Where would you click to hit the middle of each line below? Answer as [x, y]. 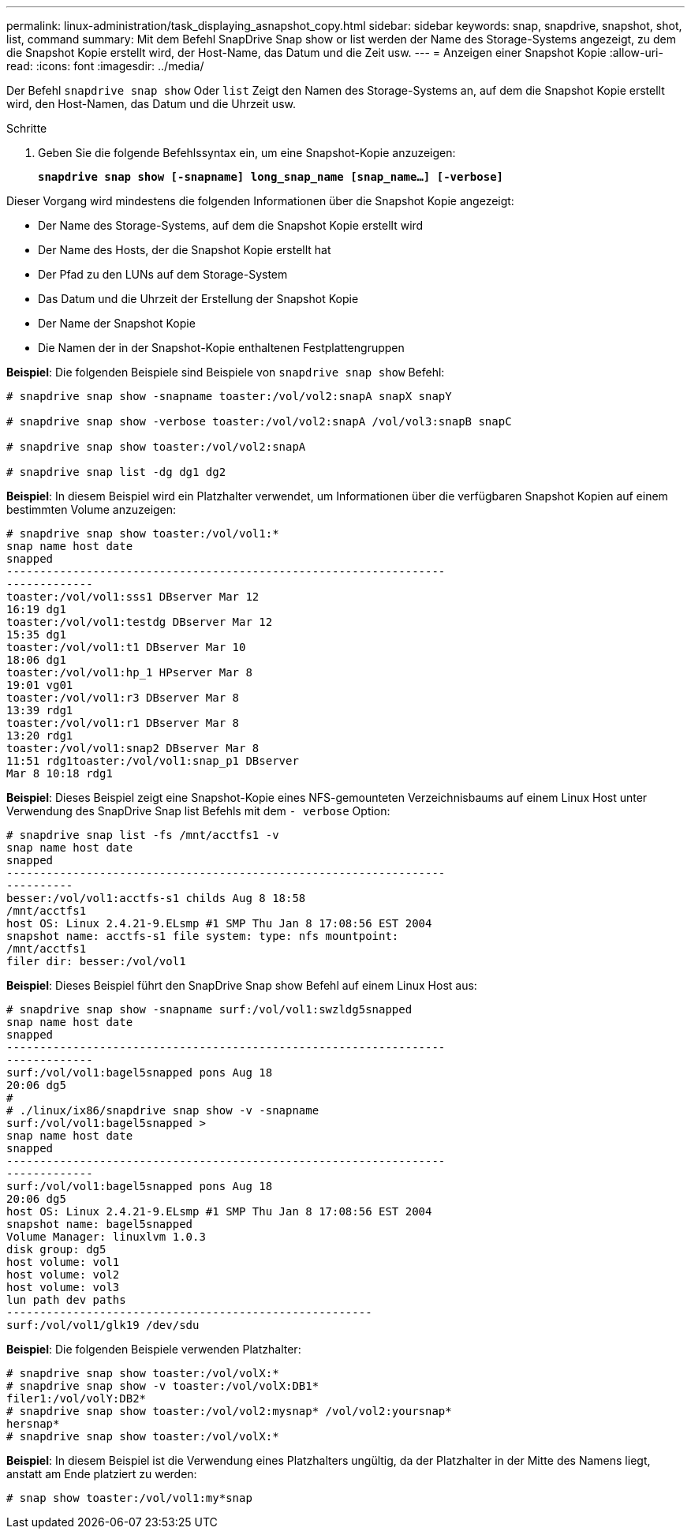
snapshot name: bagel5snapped [100, 1224]
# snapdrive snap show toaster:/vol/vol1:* [143, 534]
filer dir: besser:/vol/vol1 [96, 961]
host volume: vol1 [63, 1262]
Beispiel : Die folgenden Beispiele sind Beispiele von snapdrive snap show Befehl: [226, 372]
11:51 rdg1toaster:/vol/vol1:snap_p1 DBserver [153, 761]
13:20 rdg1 [40, 736]
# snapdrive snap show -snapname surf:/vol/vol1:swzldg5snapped [209, 1009]
